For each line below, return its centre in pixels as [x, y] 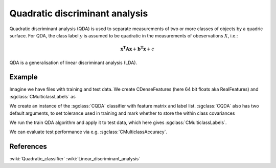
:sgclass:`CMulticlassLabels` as [43, 96]
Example [24, 77]
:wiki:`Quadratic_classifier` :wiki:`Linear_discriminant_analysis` [75, 159]
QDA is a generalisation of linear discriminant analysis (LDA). [73, 62]
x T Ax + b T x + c [137, 49]
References [28, 147]
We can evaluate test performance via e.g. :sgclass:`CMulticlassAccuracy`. [88, 132]
